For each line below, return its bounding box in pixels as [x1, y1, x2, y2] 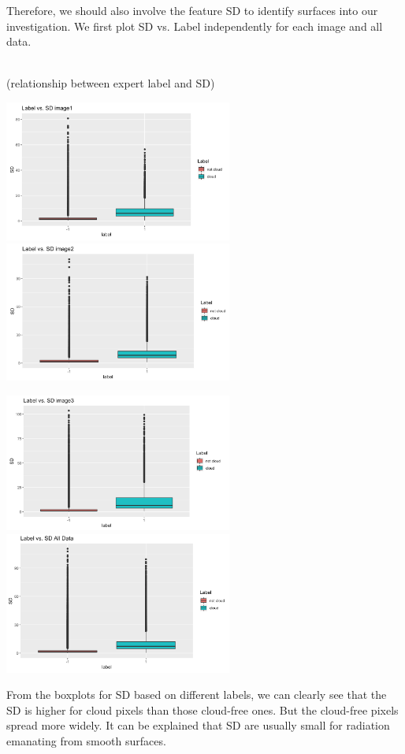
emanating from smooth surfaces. [6, 732, 166, 748]
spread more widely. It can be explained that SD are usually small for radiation [6, 717, 390, 734]
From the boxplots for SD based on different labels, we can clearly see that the [6, 686, 387, 703]
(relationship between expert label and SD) [6, 75, 215, 91]
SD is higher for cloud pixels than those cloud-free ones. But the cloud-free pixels [6, 701, 399, 718]
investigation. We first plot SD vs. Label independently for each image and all [6, 17, 383, 34]
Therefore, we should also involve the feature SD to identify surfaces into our [6, 2, 378, 18]
